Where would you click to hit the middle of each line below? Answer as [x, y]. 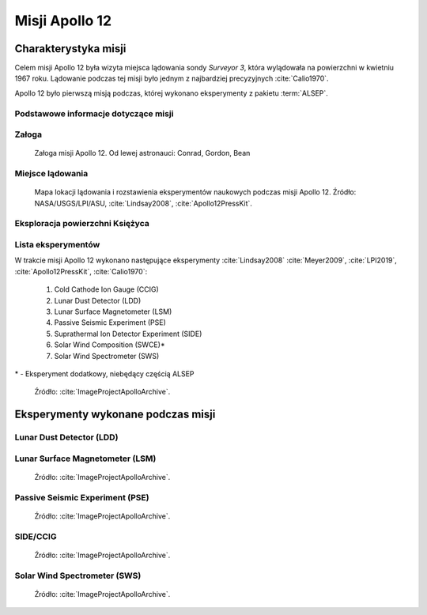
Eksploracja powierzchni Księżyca [82, 224]
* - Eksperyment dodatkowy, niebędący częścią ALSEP [104, 374]
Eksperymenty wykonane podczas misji [115, 415]
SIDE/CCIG [36, 536]
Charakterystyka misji [70, 49]
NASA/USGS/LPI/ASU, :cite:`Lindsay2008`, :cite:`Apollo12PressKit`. [144, 203]
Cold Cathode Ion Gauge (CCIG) [107, 289]
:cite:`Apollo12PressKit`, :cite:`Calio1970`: [81, 271]
